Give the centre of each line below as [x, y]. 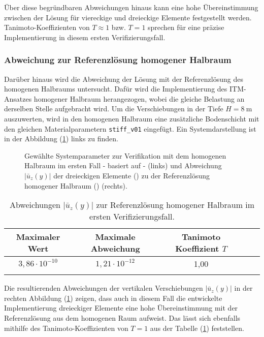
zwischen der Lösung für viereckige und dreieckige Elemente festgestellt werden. [128, 17]
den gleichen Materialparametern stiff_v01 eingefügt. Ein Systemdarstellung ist [130, 128]
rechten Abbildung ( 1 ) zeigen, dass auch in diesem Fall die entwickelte [113, 298]
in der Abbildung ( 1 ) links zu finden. [61, 139]
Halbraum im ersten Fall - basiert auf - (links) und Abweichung [123, 165]
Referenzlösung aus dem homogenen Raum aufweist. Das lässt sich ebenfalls [122, 317]
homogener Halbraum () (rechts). [76, 185]
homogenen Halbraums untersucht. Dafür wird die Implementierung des [116, 89]
